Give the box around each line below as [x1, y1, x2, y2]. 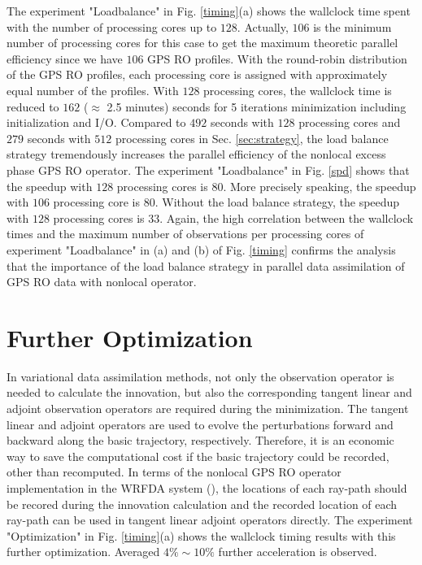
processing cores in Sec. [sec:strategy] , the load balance [115, 129, 389, 146]
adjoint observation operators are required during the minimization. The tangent [7, 400, 409, 416]
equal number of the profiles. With [7, 81, 179, 98]
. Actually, [237, 18, 289, 35]
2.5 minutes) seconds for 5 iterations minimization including [107, 98, 407, 115]
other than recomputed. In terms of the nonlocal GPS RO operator [7, 463, 342, 480]
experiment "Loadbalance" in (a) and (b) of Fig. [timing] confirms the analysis [7, 241, 396, 258]
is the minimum [313, 18, 392, 35]
